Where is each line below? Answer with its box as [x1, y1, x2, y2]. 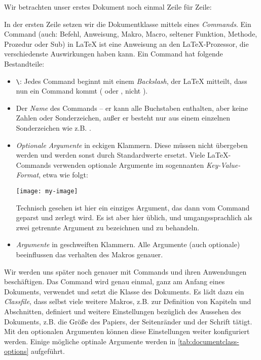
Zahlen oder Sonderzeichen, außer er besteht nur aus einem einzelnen [16, 112, 231, 123]
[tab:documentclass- [177, 336, 239, 346]
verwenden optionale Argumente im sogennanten [53, 159, 204, 170]
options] [4, 346, 29, 356]
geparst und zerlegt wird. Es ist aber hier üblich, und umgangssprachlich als [16, 212, 252, 223]
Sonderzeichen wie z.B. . [16, 123, 91, 133]
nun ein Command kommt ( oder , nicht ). [16, 85, 148, 96]
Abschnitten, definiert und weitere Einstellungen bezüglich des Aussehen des [4, 306, 241, 316]
